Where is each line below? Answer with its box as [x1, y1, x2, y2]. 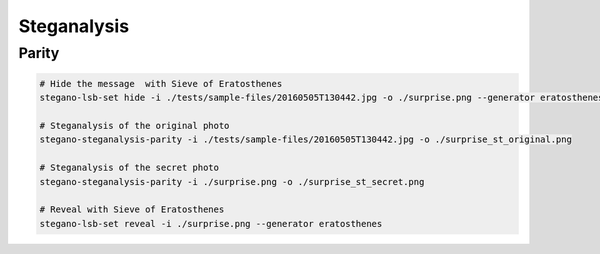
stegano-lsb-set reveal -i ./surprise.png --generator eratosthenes [39, 218, 383, 229]
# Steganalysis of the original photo [39, 120, 230, 131]
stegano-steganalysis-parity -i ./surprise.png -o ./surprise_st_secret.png [39, 176, 425, 187]
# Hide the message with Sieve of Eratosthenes [39, 78, 283, 89]
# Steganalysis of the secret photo [39, 162, 220, 174]
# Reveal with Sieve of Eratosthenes [39, 204, 225, 215]
